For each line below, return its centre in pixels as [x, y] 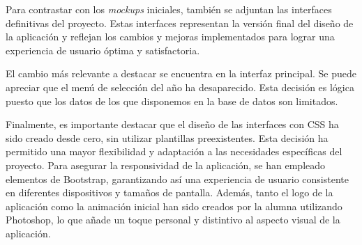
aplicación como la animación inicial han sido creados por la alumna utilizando [174, 206]
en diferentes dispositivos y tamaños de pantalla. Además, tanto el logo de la [169, 192]
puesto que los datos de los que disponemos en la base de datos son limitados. [172, 101]
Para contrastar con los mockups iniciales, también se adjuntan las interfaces [169, 9]
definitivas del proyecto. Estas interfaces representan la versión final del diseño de [180, 23]
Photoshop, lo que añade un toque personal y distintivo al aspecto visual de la [173, 220]
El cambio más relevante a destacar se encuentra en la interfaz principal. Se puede [181, 73]
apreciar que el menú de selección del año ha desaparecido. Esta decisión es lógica [180, 87]
